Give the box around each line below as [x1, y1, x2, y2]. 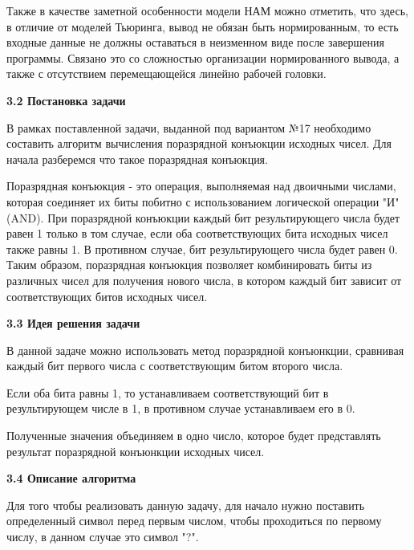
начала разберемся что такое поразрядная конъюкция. [6, 150, 268, 167]
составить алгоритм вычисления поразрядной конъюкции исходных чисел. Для [6, 135, 392, 152]
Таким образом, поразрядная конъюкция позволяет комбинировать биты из [6, 256, 372, 273]
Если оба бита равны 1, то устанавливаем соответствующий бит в [6, 384, 329, 401]
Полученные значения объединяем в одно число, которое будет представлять [6, 427, 381, 444]
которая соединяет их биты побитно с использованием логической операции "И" [6, 193, 400, 210]
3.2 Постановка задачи [6, 92, 126, 108]
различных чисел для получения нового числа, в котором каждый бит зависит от [6, 271, 402, 288]
